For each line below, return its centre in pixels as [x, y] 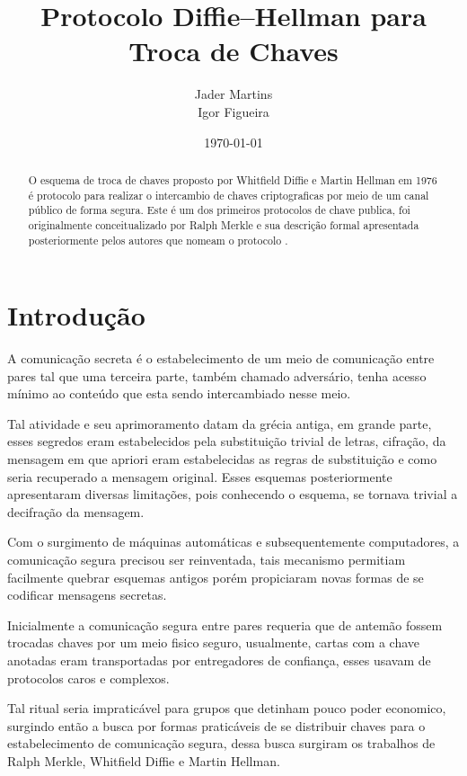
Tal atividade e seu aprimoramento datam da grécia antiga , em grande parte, [220, 423]
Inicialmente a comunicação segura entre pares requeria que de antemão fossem [225, 624]
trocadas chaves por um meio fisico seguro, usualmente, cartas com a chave [214, 642]
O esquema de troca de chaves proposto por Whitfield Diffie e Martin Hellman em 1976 [233, 179]
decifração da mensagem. [76, 511]
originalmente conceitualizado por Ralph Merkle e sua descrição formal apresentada [224, 224]
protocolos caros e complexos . [88, 678]
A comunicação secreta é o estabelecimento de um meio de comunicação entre [221, 358]
